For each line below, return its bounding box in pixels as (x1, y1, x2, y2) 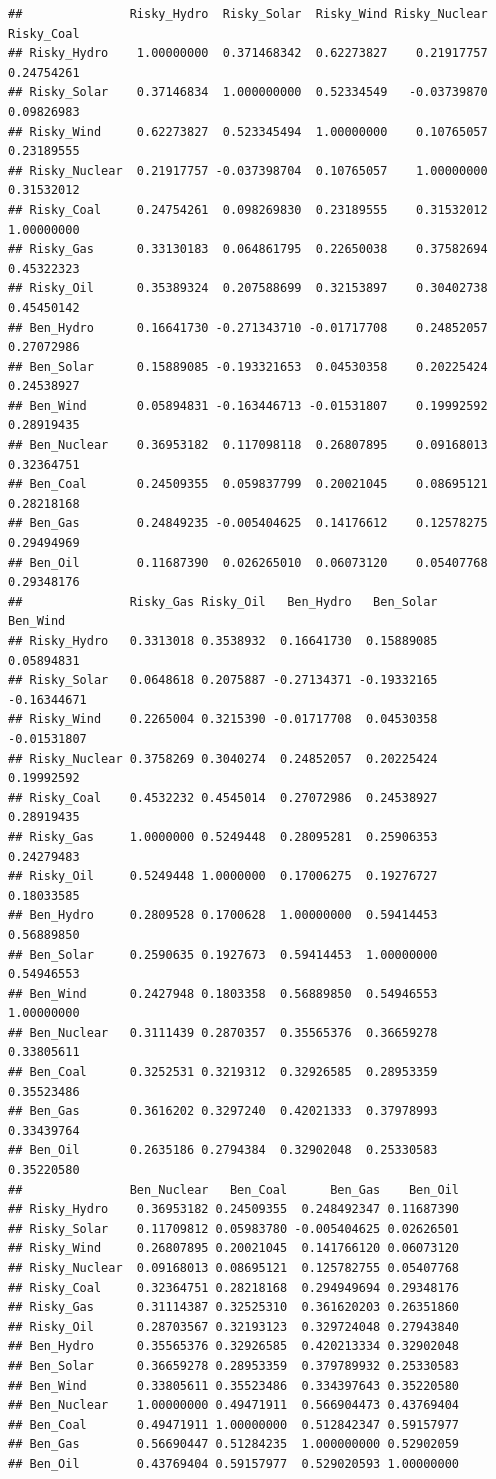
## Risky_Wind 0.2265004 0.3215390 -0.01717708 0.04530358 (8, 712, 438, 727)
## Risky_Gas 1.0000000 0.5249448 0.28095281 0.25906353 (8, 829, 438, 844)
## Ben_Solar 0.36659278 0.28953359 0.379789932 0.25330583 (8, 1358, 460, 1373)
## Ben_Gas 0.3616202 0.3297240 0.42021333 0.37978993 (8, 1104, 438, 1119)
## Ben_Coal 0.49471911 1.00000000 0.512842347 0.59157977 (8, 1417, 460, 1432)
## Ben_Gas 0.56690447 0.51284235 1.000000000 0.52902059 (8, 1437, 460, 1452)
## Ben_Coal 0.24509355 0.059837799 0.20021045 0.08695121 (8, 477, 488, 492)
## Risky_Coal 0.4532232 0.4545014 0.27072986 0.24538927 (8, 790, 438, 805)
